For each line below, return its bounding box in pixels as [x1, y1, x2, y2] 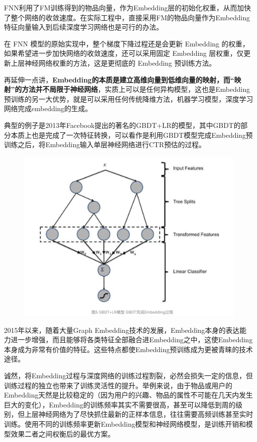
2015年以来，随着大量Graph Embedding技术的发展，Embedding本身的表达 [4, 324, 240, 335]
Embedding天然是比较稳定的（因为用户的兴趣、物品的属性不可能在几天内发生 [4, 390, 253, 400]
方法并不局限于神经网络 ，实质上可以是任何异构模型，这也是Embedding [21, 84, 250, 94]
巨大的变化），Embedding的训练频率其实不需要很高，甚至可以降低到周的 [4, 399, 236, 409]
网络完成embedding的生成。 [4, 103, 92, 114]
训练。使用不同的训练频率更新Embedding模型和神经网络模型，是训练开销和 [4, 419, 246, 429]
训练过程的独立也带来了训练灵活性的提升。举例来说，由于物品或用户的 [4, 380, 232, 390]
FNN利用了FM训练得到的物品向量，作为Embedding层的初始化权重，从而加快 [4, 2, 251, 12]
